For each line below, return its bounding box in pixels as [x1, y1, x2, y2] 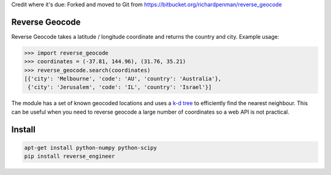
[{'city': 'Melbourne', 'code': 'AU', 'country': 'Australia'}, [24, 76, 222, 82]
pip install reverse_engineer [24, 153, 115, 160]
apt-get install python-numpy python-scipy [24, 144, 158, 151]
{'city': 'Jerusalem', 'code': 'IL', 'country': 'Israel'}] [28, 84, 212, 91]
